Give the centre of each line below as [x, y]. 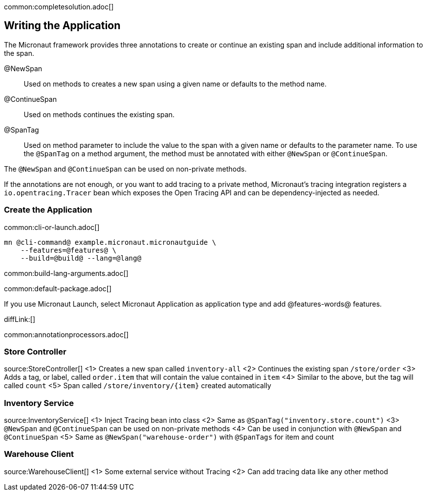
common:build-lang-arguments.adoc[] [66, 273]
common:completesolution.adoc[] [59, 7]
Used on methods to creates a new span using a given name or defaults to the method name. [175, 84]
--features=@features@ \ [68, 250]
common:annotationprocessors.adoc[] [66, 334]
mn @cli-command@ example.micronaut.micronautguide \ [110, 242]
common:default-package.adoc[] [58, 288]
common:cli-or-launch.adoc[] [52, 227]
